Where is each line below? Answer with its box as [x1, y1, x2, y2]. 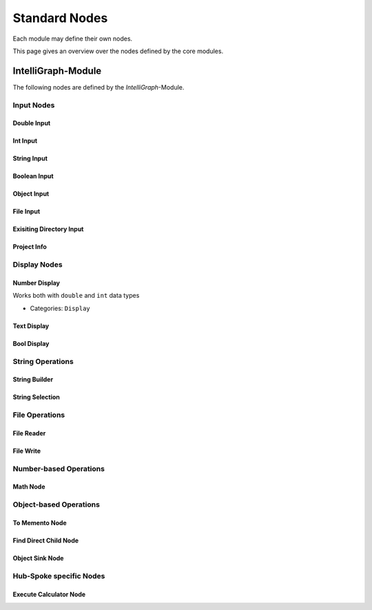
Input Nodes [12, 100, 55, 110]
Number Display [12, 278, 61, 287]
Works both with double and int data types [12, 292, 140, 300]
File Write [12, 447, 41, 455]
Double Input [12, 119, 51, 128]
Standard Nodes [12, 10, 108, 26]
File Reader [12, 429, 46, 437]
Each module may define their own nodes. [12, 34, 133, 43]
